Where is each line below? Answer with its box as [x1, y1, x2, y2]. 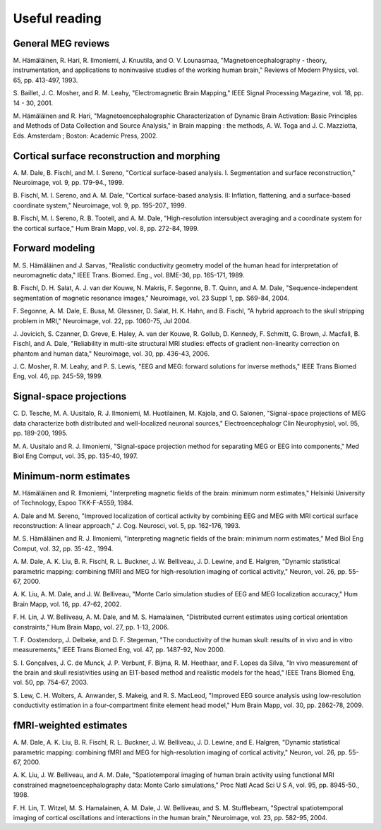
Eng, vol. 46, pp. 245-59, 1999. [13, 372, 104, 380]
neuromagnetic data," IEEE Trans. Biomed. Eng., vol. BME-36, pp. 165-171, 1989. [13, 270, 245, 279]
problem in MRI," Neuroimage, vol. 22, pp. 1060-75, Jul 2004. [13, 316, 192, 325]
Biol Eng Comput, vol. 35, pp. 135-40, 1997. [13, 452, 138, 460]
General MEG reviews [13, 37, 110, 49]
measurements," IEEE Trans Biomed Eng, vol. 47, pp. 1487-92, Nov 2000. [13, 646, 225, 654]
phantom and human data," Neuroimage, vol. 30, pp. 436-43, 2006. [13, 349, 210, 358]
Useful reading [13, 11, 102, 26]
